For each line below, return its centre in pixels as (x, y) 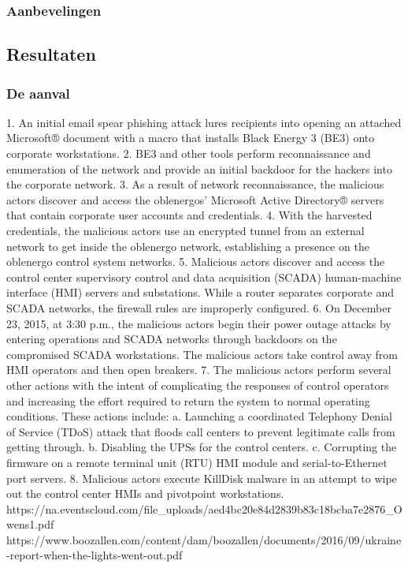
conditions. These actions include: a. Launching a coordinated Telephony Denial (199, 416)
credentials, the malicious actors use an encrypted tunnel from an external (185, 230)
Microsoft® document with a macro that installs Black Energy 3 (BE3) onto (191, 138)
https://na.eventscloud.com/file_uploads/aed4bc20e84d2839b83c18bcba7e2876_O (204, 508)
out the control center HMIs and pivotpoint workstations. (145, 493)
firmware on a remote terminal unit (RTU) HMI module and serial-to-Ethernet (197, 462)
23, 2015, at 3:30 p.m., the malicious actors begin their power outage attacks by (199, 323)
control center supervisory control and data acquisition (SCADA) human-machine (204, 277)
